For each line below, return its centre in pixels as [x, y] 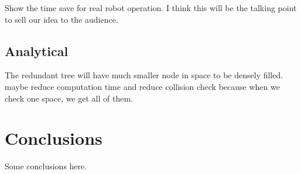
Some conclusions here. [46, 166]
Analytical [37, 51]
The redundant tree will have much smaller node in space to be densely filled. [144, 75]
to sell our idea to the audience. [61, 19]
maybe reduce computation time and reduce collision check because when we [142, 86]
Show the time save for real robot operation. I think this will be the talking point [151, 8]
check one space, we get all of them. [69, 98]
